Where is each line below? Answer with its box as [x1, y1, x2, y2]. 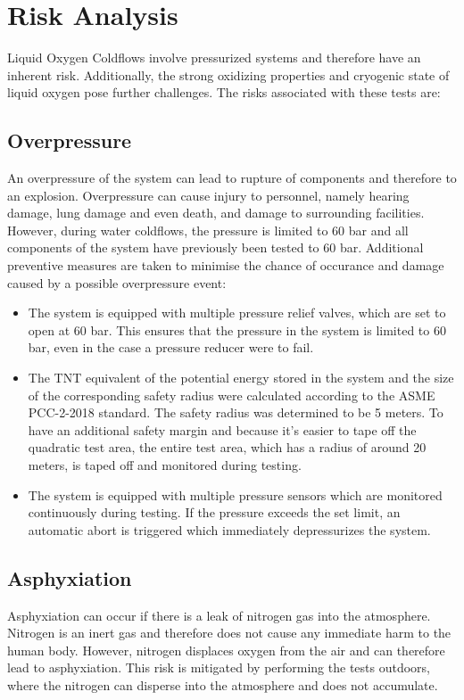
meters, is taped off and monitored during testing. [28, 456, 302, 474]
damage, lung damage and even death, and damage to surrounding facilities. [7, 203, 425, 222]
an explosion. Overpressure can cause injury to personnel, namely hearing [7, 185, 410, 204]
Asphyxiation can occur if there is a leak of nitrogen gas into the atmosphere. [7, 605, 431, 624]
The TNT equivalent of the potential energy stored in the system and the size [28, 368, 454, 387]
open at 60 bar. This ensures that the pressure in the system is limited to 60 [28, 320, 446, 339]
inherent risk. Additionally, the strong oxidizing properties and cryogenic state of [7, 65, 450, 84]
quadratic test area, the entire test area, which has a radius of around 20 [28, 438, 427, 457]
